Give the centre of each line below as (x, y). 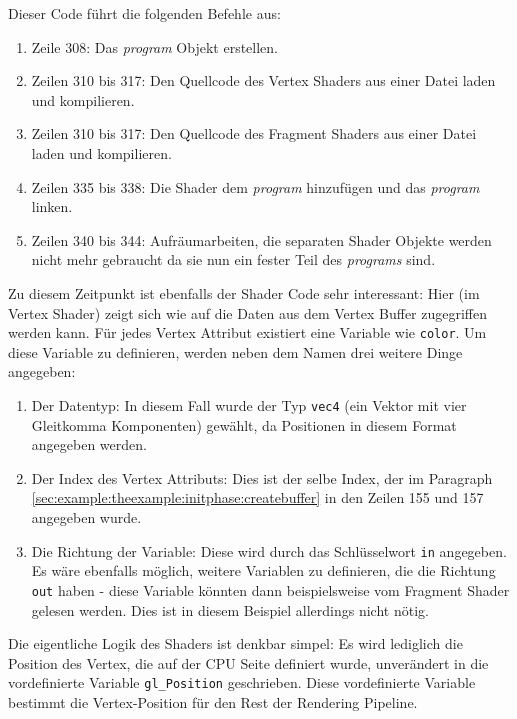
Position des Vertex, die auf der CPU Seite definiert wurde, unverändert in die (248, 662)
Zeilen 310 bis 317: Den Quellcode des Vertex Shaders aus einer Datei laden (263, 80)
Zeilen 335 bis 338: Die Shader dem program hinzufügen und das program (255, 186)
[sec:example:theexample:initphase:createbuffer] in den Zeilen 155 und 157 (257, 497)
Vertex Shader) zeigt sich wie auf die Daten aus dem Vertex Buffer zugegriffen (248, 312)
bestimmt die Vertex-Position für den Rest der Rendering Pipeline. (213, 701)
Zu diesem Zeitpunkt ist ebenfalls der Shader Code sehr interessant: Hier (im (244, 292)
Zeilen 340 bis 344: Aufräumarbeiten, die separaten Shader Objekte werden (261, 239)
